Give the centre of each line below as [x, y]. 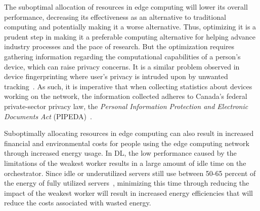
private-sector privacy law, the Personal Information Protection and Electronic [126, 106]
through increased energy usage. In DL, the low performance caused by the [120, 153]
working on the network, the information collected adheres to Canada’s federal [126, 96]
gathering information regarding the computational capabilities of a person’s [122, 56]
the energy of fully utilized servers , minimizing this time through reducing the [127, 183]
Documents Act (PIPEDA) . [48, 116]
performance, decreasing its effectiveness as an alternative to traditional [115, 16]
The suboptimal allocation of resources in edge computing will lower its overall [126, 7]
